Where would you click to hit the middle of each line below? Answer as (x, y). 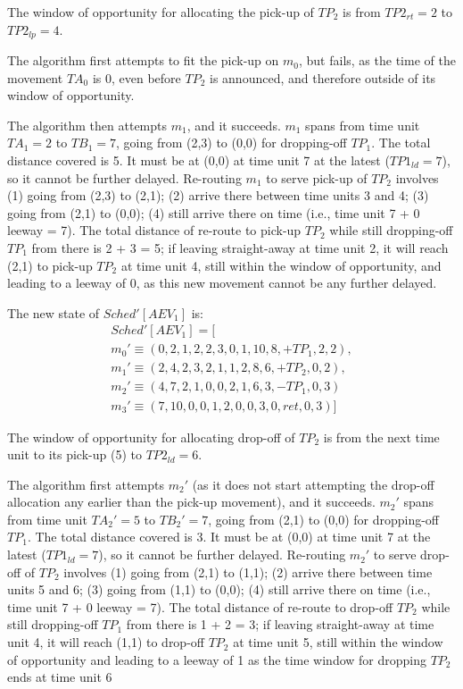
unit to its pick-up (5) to (74, 454)
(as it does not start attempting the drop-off (313, 484)
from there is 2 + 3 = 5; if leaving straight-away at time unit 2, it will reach (240, 247)
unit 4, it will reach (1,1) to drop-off (106, 642)
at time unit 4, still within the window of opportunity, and (281, 265)
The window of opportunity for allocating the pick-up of (161, 12)
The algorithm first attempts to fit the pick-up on (143, 60)
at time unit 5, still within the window (338, 642)
